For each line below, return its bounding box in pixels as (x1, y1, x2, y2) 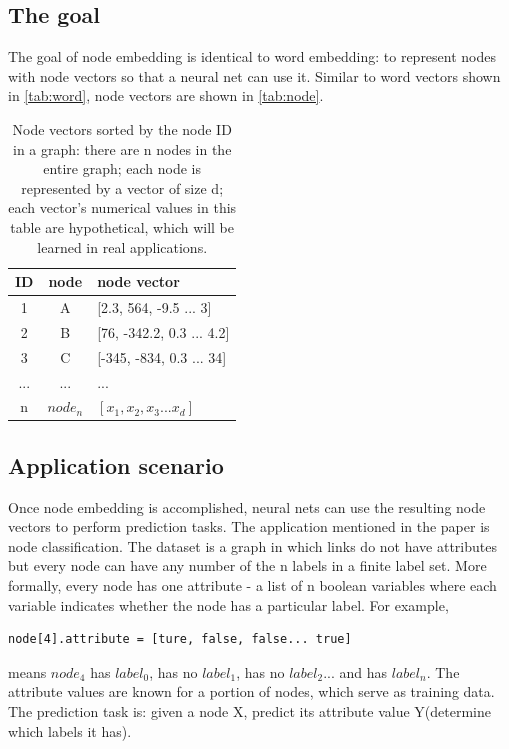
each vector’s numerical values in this (8, 197, 237, 218)
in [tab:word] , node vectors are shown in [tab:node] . (8, 85, 324, 106)
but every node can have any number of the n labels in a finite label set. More (8, 555, 487, 576)
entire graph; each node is (43, 158, 202, 179)
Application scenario (8, 449, 224, 480)
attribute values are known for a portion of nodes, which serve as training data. (8, 681, 495, 702)
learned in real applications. (37, 236, 208, 257)
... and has (323, 661, 388, 682)
